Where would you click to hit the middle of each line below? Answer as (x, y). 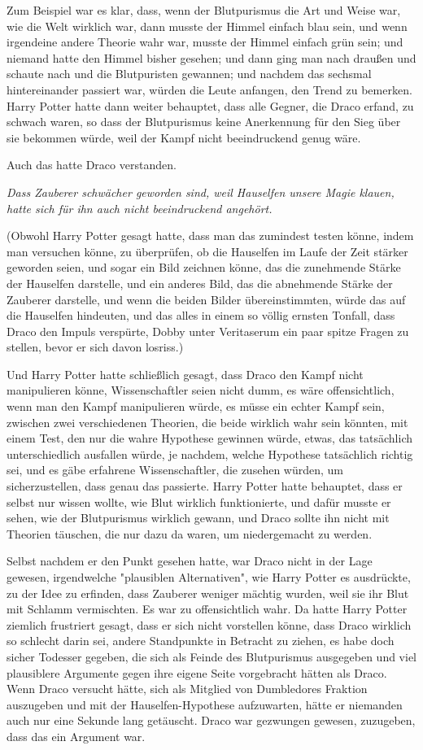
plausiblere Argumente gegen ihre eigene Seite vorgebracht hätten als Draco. (197, 672)
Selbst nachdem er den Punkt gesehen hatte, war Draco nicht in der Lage (190, 561)
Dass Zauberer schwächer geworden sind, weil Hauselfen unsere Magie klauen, (201, 192)
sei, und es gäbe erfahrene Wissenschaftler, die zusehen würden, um (175, 470)
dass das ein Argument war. (76, 736)
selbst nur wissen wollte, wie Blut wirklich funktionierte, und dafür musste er (199, 501)
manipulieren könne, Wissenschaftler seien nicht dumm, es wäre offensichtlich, (201, 390)
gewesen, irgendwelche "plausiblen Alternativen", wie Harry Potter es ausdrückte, (209, 577)
